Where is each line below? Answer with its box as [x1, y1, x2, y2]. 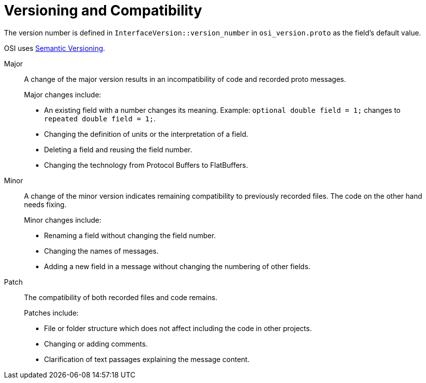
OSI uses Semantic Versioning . [4, 43, 105, 52]
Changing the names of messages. [44, 246, 159, 255]
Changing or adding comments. [44, 339, 148, 348]
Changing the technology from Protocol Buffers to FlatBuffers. [44, 160, 248, 169]
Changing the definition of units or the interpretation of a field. [44, 129, 248, 138]
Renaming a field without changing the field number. [44, 231, 216, 240]
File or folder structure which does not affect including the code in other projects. [44, 324, 312, 333]
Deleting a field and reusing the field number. [44, 145, 192, 154]
